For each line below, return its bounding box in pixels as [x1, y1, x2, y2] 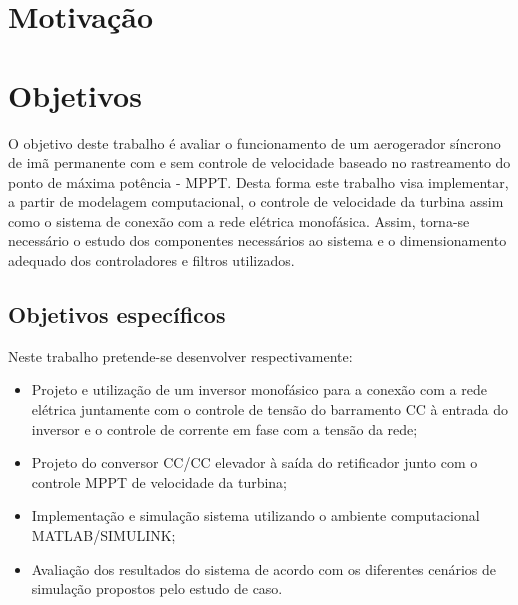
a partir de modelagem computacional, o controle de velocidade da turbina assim [8, 191, 504, 212]
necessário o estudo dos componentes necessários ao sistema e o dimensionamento [8, 230, 507, 251]
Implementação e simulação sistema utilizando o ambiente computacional [31, 505, 480, 526]
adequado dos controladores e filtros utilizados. [8, 250, 295, 271]
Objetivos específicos [8, 299, 226, 330]
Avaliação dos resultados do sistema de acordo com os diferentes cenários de [31, 558, 497, 579]
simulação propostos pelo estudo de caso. [31, 578, 283, 599]
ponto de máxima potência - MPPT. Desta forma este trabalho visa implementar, [8, 171, 509, 192]
